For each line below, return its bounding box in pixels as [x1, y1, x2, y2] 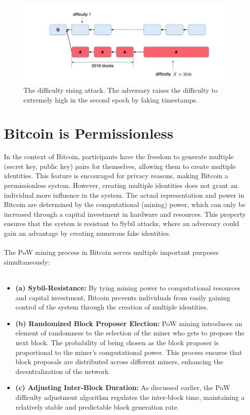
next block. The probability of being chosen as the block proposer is [15, 337, 219, 347]
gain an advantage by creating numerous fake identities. [4, 228, 171, 238]
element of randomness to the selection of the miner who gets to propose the [15, 328, 245, 338]
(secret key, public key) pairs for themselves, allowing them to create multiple [4, 161, 236, 171]
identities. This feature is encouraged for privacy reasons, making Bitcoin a [4, 170, 229, 181]
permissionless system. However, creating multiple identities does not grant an [4, 180, 238, 190]
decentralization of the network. [15, 366, 110, 376]
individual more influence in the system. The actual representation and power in [4, 189, 244, 200]
